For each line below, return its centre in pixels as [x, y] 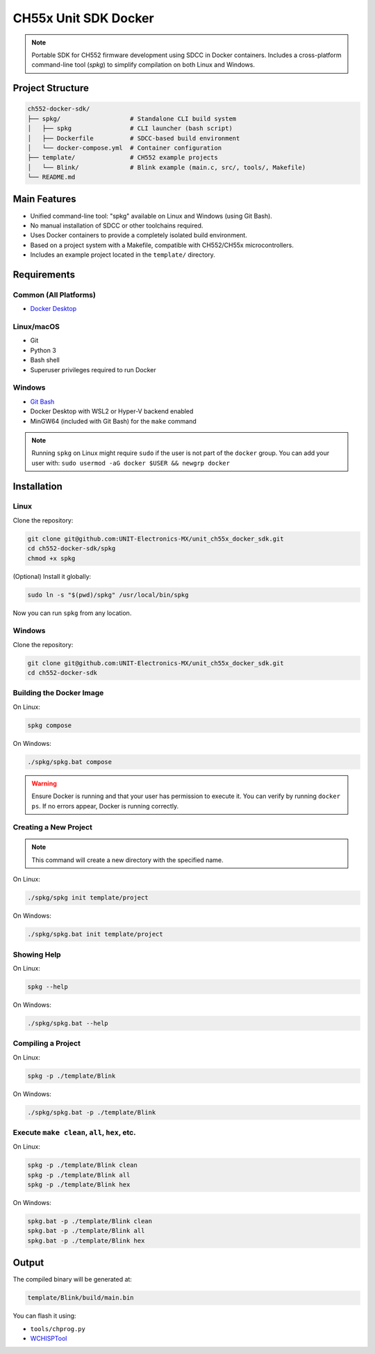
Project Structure [51, 88]
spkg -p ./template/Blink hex [79, 1185]
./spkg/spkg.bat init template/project [95, 934]
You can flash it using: [44, 1316]
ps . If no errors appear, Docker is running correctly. [105, 806]
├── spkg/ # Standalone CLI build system [132, 119]
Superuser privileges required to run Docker [93, 369]
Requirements [44, 274]
